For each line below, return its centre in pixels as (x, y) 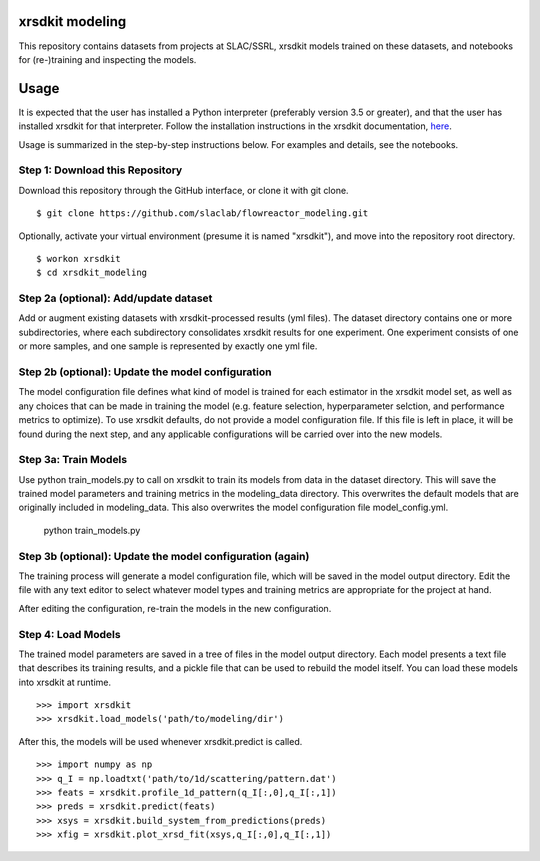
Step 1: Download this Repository (100, 170)
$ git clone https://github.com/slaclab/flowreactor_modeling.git (202, 213)
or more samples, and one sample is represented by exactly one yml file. (168, 346)
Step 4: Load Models (69, 634)
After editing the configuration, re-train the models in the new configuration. (175, 608)
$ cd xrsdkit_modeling (92, 273)
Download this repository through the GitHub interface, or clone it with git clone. (183, 190)
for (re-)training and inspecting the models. (107, 59)
